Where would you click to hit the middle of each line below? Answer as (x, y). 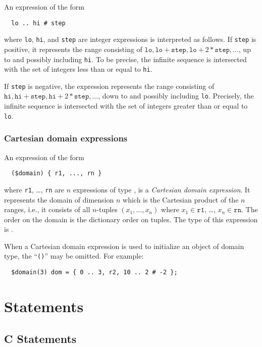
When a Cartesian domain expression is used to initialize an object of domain (124, 246)
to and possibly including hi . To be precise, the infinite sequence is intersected (125, 59)
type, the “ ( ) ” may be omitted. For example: (74, 256)
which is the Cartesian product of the (181, 199)
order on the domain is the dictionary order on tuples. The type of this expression (131, 219)
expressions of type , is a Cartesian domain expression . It (162, 189)
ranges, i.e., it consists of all (47, 209)
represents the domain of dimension (59, 199)
